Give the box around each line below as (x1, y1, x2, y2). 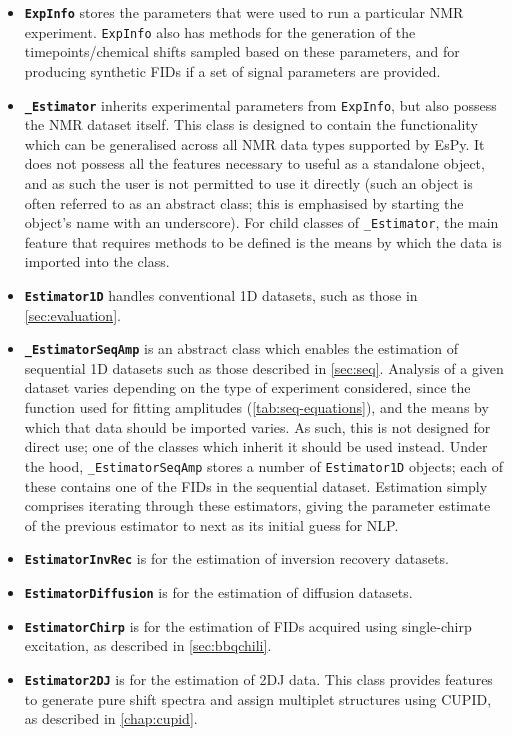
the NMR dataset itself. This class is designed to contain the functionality (24, 114, 478, 135)
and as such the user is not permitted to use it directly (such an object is (24, 172, 473, 193)
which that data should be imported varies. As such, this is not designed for (24, 416, 491, 437)
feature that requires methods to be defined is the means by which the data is (24, 231, 502, 252)
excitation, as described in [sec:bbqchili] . (24, 635, 272, 656)
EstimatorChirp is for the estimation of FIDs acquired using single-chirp (24, 615, 472, 636)
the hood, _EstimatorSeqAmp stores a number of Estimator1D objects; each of (24, 455, 504, 476)
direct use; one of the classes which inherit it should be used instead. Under (24, 436, 488, 457)
